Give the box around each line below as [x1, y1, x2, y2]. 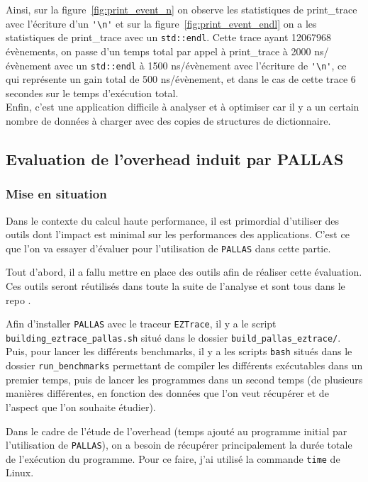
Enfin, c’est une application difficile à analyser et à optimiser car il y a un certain [6, 99, 359, 114]
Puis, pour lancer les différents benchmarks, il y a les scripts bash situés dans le [6, 344, 352, 359]
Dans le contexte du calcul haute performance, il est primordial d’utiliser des [6, 213, 340, 228]
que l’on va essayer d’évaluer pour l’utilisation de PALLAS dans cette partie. [6, 240, 331, 255]
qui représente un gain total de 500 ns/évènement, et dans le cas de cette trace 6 [6, 72, 356, 86]
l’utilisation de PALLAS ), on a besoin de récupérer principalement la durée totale [6, 437, 352, 452]
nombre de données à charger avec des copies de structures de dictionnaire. [6, 113, 331, 128]
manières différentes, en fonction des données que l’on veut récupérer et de [6, 386, 329, 400]
